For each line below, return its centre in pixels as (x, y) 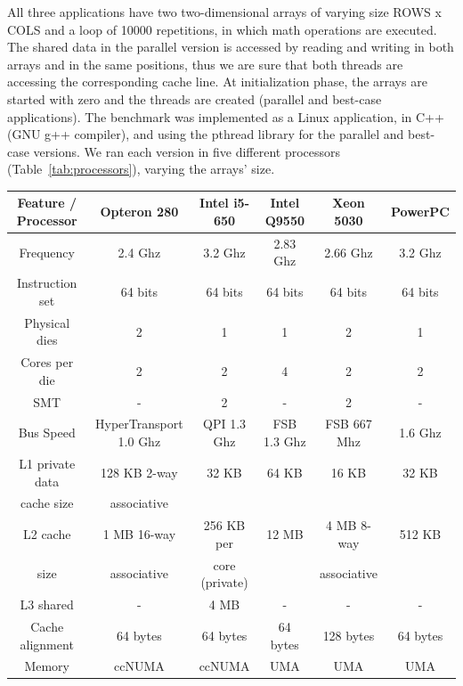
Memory (47, 666)
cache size (47, 503)
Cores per (47, 362)
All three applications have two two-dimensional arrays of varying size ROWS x (224, 12)
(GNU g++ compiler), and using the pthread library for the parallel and (206, 134)
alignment (47, 644)
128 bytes (349, 635)
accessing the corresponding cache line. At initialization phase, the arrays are (217, 82)
